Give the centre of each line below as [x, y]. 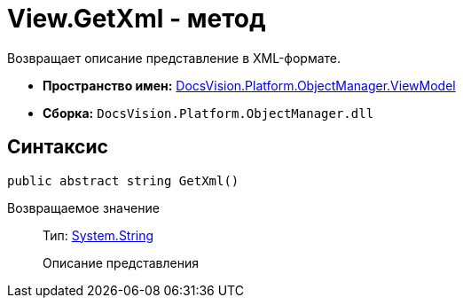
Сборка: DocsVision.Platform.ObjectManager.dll [208, 113]
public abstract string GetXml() [123, 180]
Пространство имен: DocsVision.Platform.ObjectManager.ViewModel [249, 85]
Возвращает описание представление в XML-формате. [174, 58]
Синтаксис [58, 147]
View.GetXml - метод [137, 19]
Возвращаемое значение [83, 207]
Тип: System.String [98, 235]
